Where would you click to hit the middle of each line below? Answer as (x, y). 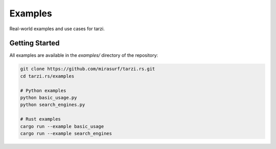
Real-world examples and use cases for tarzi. (57, 29)
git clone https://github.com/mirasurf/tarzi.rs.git (88, 69)
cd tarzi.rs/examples (47, 76)
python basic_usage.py (49, 98)
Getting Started (34, 43)
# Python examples (43, 90)
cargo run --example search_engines (66, 133)
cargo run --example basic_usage (62, 126)
